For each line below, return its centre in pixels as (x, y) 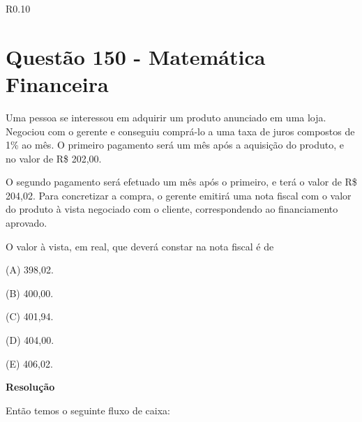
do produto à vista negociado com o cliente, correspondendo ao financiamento (172, 209)
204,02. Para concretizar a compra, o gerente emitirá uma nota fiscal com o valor (179, 195)
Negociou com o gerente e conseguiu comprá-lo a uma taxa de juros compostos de (180, 131)
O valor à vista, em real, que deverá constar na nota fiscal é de (140, 246)
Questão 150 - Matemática (136, 56)
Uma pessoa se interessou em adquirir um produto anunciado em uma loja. (166, 117)
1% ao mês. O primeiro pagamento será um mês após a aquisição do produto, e (175, 145)
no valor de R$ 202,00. (54, 158)
